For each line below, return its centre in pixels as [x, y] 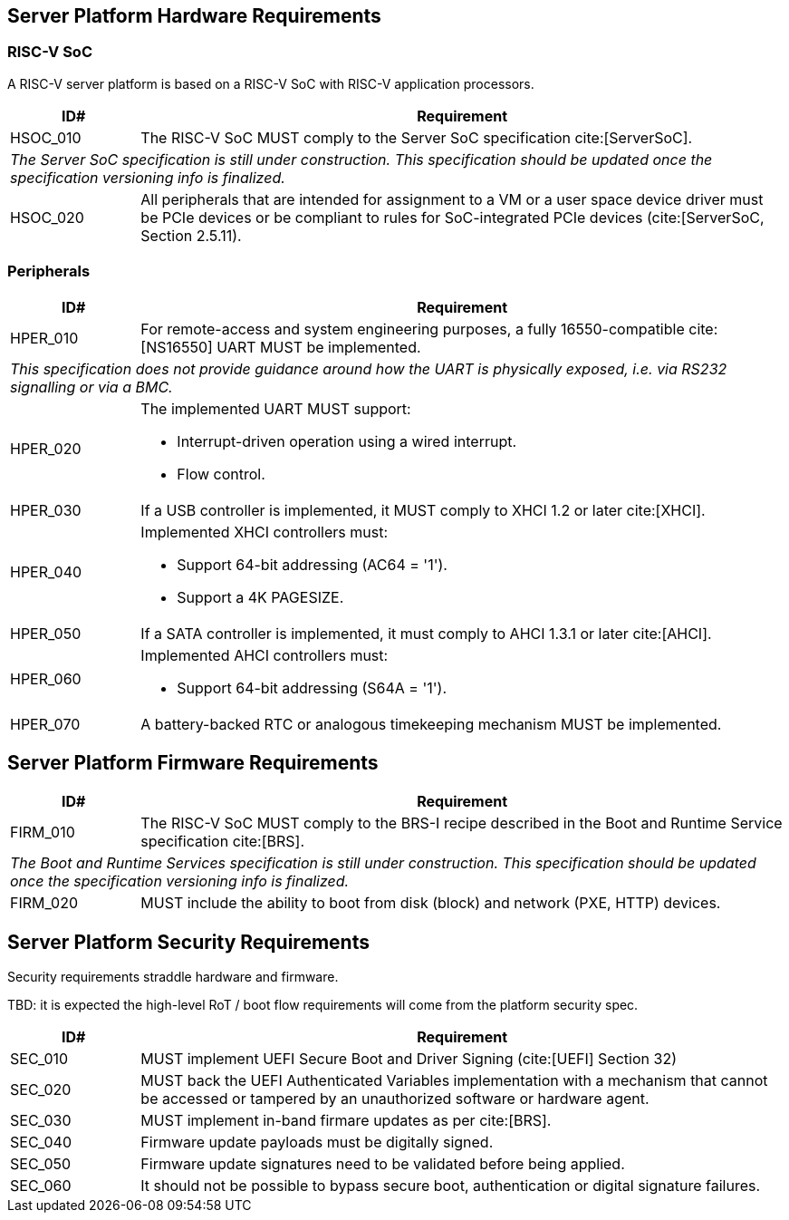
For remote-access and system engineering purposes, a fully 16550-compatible [413, 329]
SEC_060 [41, 1186]
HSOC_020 [47, 217]
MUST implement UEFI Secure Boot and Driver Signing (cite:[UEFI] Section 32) [409, 1059]
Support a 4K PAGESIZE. [260, 597]
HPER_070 [45, 724]
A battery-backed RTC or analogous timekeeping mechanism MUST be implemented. [431, 724]
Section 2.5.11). [191, 235]
